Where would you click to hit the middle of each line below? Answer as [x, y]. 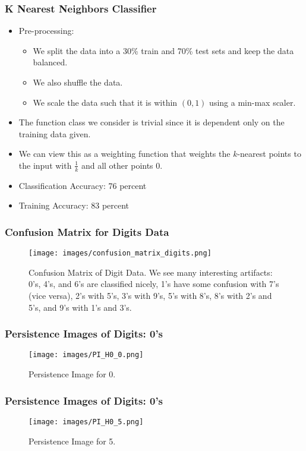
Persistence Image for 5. [72, 441]
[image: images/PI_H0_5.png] [86, 422]
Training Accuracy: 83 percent [74, 205]
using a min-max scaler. [253, 102]
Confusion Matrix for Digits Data [87, 231]
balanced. [50, 62]
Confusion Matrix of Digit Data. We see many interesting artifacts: [151, 272]
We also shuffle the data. [78, 82]
